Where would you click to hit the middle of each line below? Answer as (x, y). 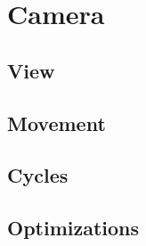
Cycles (38, 175)
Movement (57, 123)
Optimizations (73, 228)
